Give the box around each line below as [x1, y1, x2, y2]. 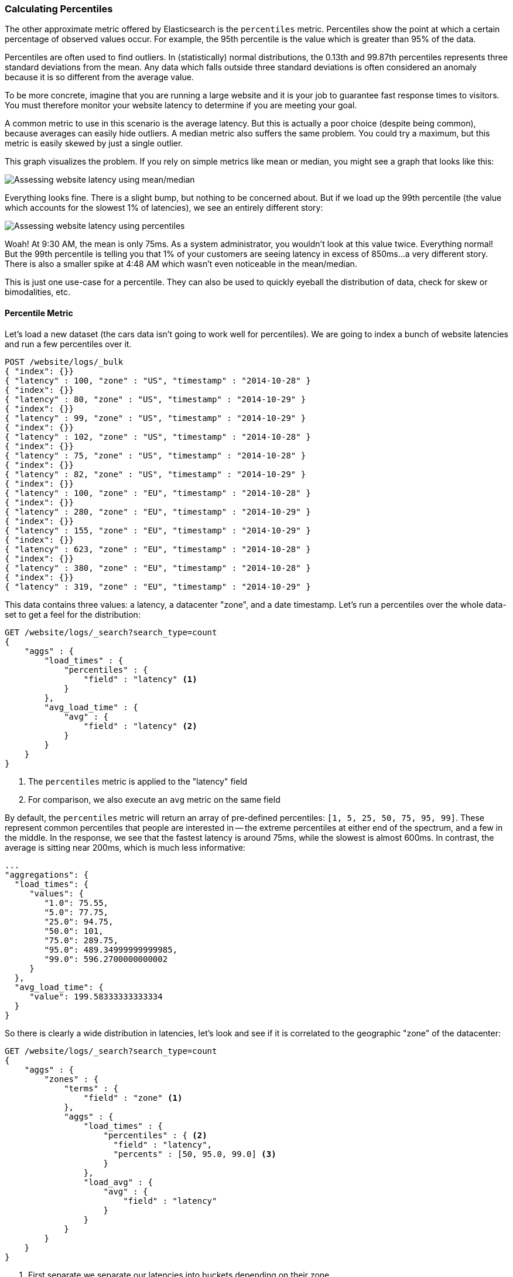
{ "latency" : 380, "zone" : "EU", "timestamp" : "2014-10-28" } [5, 563, 311, 573]
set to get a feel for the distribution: [5, 609, 141, 619]
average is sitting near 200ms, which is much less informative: [5, 842, 245, 853]
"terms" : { [64, 1083, 118, 1093]
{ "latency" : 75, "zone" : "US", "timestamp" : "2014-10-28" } [5, 450, 306, 460]
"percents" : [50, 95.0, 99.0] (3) [113, 1149, 276, 1159]
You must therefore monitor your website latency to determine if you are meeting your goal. [5, 100, 357, 111]
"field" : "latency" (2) [83, 721, 197, 731]
